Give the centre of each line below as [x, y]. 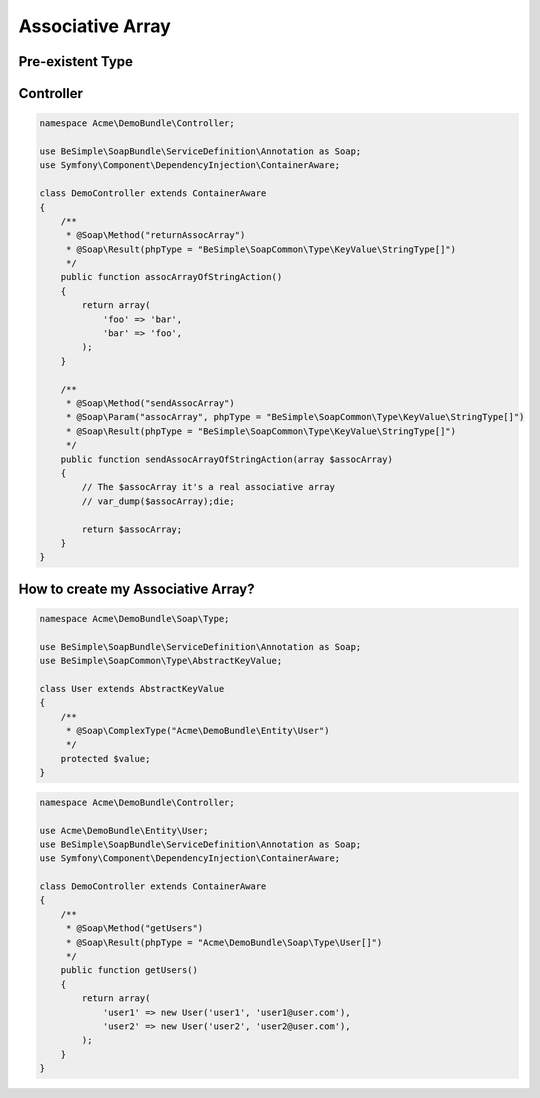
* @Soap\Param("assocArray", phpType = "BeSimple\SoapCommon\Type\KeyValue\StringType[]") [295, 417]
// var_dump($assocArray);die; [158, 501]
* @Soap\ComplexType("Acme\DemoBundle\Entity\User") [197, 730]
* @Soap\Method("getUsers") [134, 928]
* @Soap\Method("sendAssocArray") [150, 403]
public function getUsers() [129, 970]
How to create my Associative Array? [136, 588]
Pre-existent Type [76, 61]
